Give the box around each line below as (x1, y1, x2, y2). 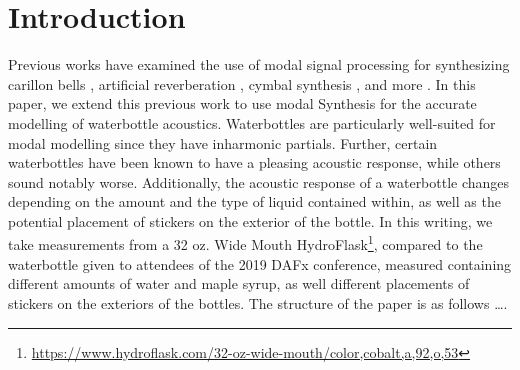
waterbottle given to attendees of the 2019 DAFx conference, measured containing (8, 253, 512, 274)
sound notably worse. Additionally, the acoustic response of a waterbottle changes (8, 171, 510, 192)
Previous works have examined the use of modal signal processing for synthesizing (8, 54, 510, 75)
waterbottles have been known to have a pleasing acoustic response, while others (8, 152, 501, 173)
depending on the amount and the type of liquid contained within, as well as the (8, 191, 501, 212)
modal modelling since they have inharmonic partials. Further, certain (8, 132, 438, 153)
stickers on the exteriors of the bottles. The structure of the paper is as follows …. (8, 292, 508, 313)
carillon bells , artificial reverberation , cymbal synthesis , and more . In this (8, 73, 476, 94)
